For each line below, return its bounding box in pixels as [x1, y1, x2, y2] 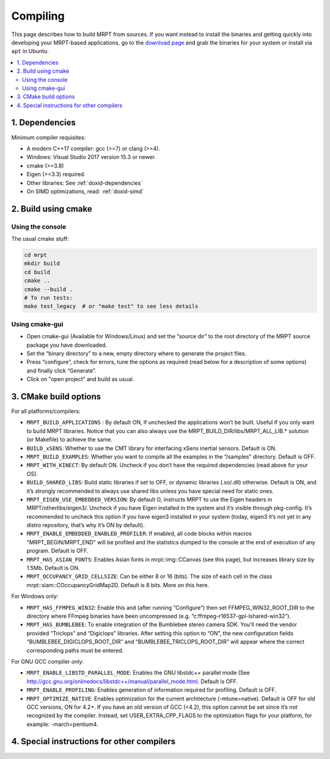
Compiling [11, 9, 65, 23]
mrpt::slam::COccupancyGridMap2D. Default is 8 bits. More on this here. [26, 581, 210, 588]
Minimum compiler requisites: [11, 133, 86, 141]
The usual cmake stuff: [11, 235, 70, 243]
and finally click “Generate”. [26, 367, 97, 374]
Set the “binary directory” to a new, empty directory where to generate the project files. [26, 349, 247, 357]
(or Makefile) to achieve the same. [26, 436, 113, 443]
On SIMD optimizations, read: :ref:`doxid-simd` [26, 187, 144, 195]
